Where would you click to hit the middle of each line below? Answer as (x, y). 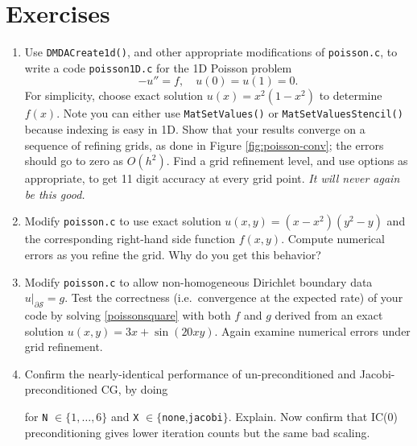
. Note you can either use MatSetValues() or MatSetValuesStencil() (230, 113)
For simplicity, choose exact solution (114, 95)
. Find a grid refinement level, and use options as (287, 161)
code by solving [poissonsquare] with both (128, 315)
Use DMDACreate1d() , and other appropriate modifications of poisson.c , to (211, 52)
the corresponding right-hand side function (130, 239)
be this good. (55, 194)
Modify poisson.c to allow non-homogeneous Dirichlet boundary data (198, 281)
